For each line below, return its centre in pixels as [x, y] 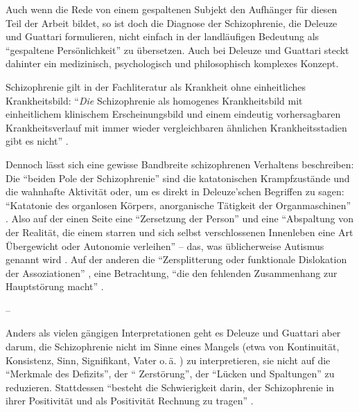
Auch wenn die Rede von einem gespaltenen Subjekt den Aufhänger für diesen [172, 9]
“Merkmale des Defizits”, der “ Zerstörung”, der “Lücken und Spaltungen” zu [170, 374]
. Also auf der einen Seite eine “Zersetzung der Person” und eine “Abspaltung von [179, 218]
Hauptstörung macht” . [55, 286]
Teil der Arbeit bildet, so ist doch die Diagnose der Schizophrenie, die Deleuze [172, 23]
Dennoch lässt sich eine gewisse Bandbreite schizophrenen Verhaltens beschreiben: [180, 164]
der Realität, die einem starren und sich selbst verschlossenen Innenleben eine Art [179, 232]
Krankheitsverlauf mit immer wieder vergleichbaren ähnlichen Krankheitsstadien [176, 127]
